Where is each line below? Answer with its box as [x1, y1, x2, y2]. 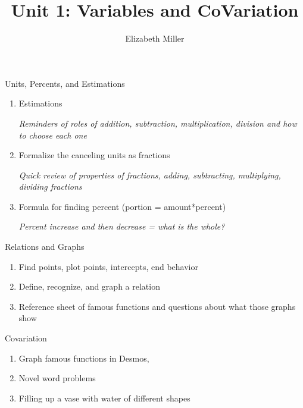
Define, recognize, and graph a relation [18, 280, 160, 293]
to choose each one [18, 128, 87, 141]
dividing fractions [18, 180, 82, 193]
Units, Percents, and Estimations [5, 77, 125, 89]
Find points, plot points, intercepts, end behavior [18, 260, 198, 272]
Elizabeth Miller [125, 32, 185, 45]
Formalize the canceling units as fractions [18, 149, 170, 161]
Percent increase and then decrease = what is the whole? [18, 220, 225, 233]
